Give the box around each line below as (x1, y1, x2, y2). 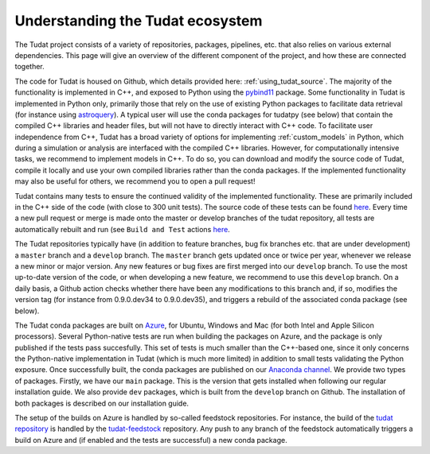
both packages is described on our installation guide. (14, 398, 190, 408)
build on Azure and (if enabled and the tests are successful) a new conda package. (14, 435, 287, 444)
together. (14, 62, 45, 72)
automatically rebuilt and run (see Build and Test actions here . (14, 224, 230, 234)
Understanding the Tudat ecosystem (14, 12, 263, 29)
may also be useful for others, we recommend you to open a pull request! (14, 177, 256, 186)
